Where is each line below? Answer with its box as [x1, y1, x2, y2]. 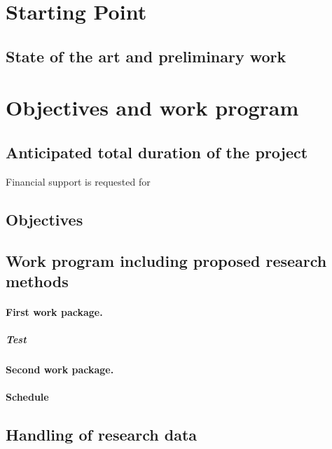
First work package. [6, 304, 103, 319]
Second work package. [6, 362, 114, 377]
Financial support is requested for [6, 174, 151, 188]
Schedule [6, 389, 49, 404]
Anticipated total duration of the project [6, 141, 308, 163]
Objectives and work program [6, 93, 299, 122]
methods [6, 270, 69, 291]
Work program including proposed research [6, 249, 327, 271]
